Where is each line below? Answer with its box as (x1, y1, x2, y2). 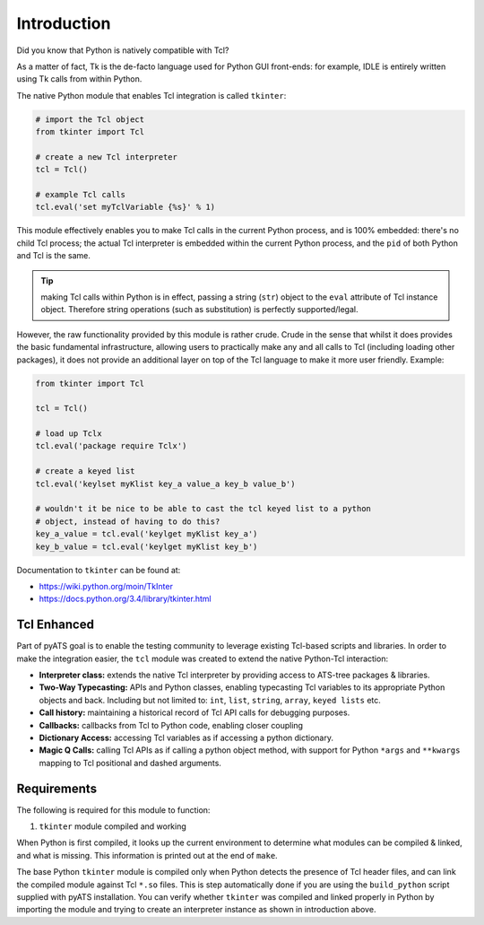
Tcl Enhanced (16, 617, 94, 633)
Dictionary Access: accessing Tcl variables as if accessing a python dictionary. (39, 732, 333, 744)
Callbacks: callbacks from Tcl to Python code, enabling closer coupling (39, 720, 304, 730)
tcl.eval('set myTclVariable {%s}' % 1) (35, 202, 215, 213)
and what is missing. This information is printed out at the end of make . (16, 850, 278, 860)
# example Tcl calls (35, 189, 125, 200)
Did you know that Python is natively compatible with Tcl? (16, 45, 229, 56)
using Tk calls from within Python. (16, 74, 143, 84)
